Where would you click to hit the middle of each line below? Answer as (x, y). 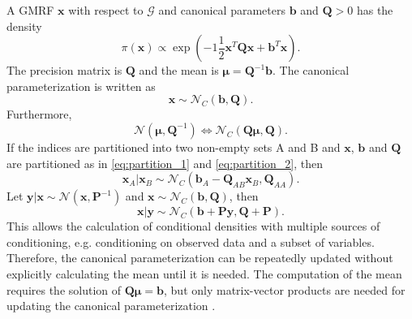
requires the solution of (64, 289)
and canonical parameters (222, 10)
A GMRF (30, 10)
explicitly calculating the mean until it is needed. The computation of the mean (204, 273)
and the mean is (179, 70)
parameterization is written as (81, 86)
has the (375, 10)
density (24, 26)
